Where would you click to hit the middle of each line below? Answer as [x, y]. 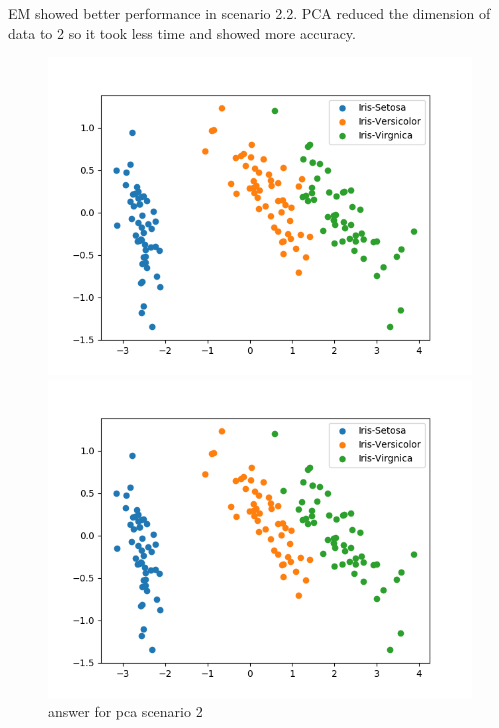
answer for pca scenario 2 [125, 711]
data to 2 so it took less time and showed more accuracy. [182, 32]
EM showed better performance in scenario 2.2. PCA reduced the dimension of [249, 13]
